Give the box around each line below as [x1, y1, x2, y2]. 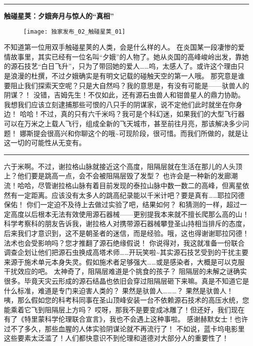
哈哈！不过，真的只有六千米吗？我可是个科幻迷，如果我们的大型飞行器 [19, 109, 245, 119]
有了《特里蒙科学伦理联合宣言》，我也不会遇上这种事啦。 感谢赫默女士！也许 [4, 314, 248, 324]
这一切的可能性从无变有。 [4, 137, 86, 148]
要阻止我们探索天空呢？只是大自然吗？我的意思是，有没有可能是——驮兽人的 [4, 80, 249, 90]
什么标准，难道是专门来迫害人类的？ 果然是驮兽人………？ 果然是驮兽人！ [4, 285, 234, 295]
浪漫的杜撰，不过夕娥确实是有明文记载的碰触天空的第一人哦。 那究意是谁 [10, 71, 245, 81]
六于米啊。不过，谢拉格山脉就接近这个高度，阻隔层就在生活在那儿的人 [4, 161, 229, 171]
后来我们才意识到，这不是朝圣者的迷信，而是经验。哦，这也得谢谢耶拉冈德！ [4, 228, 249, 238]
